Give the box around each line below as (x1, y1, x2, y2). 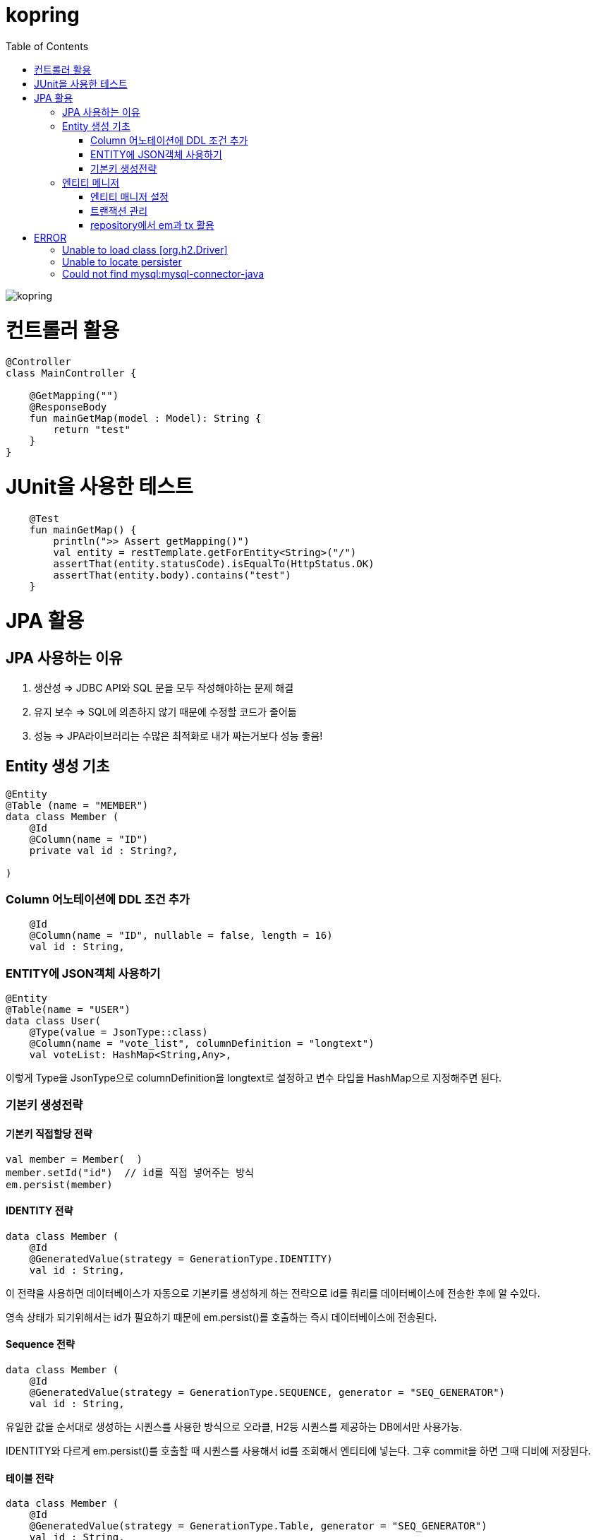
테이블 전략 (6, 1471, 54, 1484)
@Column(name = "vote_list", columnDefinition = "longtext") (29, 1038, 375, 1050)
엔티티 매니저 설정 (90, 190, 169, 203)
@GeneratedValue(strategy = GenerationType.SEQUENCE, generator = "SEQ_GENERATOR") (29, 1387, 506, 1399)
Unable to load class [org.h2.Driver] (62, 243, 228, 256)
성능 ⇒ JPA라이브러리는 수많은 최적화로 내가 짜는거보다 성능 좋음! (34, 729, 323, 742)
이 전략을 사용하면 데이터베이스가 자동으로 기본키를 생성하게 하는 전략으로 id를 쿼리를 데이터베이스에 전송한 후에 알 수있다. (6, 1286, 540, 1299)
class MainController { (6, 367, 137, 379)
